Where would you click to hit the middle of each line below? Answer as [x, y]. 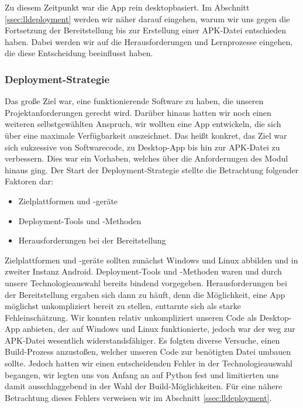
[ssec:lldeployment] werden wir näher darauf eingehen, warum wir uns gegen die [147, 18]
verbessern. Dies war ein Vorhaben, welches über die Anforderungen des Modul [147, 158]
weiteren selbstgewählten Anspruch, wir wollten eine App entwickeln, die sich [143, 124]
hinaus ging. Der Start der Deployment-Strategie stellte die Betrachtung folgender [152, 169]
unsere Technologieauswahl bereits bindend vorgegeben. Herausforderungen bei [146, 282]
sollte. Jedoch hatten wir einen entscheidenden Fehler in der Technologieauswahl [149, 363]
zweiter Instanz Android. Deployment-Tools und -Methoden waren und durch [143, 271]
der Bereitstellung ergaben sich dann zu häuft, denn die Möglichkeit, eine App [145, 294]
